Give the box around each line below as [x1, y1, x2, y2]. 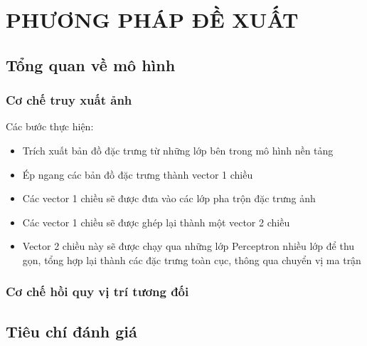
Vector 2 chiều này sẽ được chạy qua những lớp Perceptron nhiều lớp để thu [22, 238, 355, 253]
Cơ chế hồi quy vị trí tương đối [6, 283, 189, 300]
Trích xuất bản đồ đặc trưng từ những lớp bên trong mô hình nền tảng [22, 142, 334, 157]
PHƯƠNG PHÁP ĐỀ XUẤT [6, 5, 299, 34]
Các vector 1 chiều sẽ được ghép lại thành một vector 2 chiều [22, 214, 290, 229]
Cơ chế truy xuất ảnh [6, 91, 132, 109]
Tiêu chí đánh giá [6, 320, 137, 342]
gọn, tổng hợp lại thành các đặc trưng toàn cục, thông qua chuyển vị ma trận [22, 252, 361, 267]
